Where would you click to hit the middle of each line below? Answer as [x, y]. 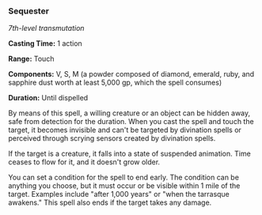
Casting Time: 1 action [46, 43]
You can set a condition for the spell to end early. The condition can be [124, 177]
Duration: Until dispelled [48, 98]
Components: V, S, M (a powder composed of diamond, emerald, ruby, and [131, 74]
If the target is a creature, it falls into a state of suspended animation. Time [129, 154]
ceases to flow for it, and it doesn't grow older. [84, 162]
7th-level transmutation [46, 28]
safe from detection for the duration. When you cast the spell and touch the [131, 122]
